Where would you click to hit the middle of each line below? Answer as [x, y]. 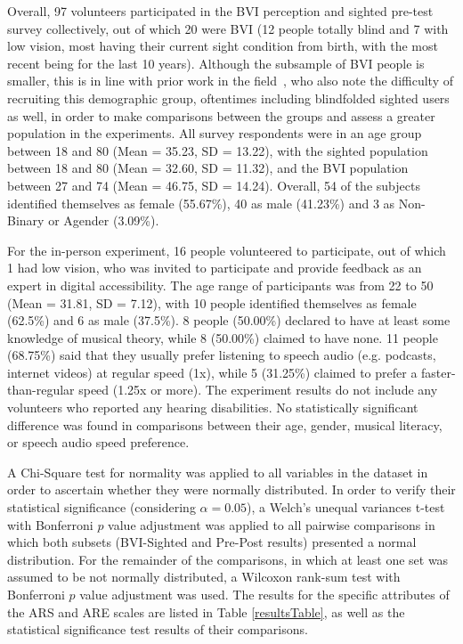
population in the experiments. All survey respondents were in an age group [215, 133]
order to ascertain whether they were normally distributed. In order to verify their [231, 489]
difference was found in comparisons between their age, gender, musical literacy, [225, 424]
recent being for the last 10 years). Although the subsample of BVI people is [216, 63]
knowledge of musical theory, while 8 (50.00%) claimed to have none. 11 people [223, 337]
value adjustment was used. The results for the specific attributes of [264, 594]
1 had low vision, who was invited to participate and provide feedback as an [215, 268]
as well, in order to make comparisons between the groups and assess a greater [221, 115]
